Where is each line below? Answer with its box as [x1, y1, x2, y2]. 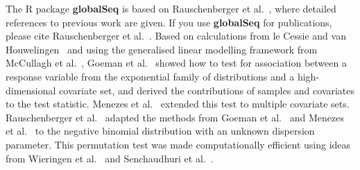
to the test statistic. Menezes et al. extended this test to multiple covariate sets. [6, 96, 350, 111]
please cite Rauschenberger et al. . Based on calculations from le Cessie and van [6, 28, 346, 43]
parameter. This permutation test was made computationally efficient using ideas [6, 137, 351, 151]
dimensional [6, 83, 56, 97]
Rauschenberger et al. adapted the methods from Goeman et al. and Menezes [6, 110, 344, 124]
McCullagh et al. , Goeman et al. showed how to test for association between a [6, 56, 347, 70]
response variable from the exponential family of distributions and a [6, 69, 295, 83]
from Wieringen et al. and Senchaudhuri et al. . [6, 151, 214, 165]
